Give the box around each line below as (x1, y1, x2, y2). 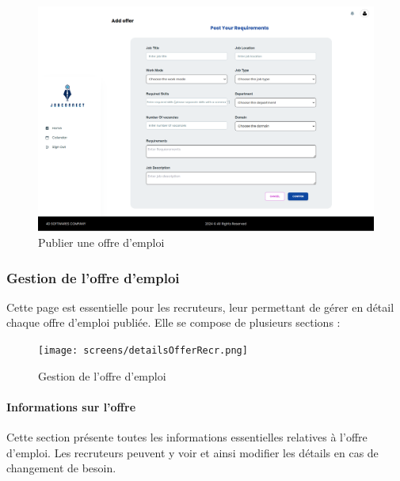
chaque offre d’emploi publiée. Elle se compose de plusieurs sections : (6, 314, 341, 331)
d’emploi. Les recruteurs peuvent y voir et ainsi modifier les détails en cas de (6, 444, 379, 460)
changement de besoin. (6, 460, 116, 476)
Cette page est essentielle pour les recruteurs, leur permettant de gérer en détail (6, 298, 394, 315)
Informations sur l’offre (6, 398, 136, 415)
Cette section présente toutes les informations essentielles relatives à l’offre (6, 429, 368, 445)
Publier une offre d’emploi (38, 234, 165, 251)
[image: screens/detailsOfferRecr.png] (38, 345, 248, 357)
